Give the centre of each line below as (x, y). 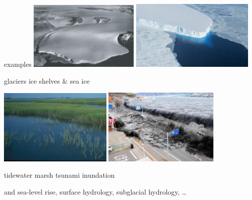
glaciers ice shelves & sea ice (47, 80)
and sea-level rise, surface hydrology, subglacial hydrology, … (95, 191)
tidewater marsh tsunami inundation (59, 175)
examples (18, 64)
